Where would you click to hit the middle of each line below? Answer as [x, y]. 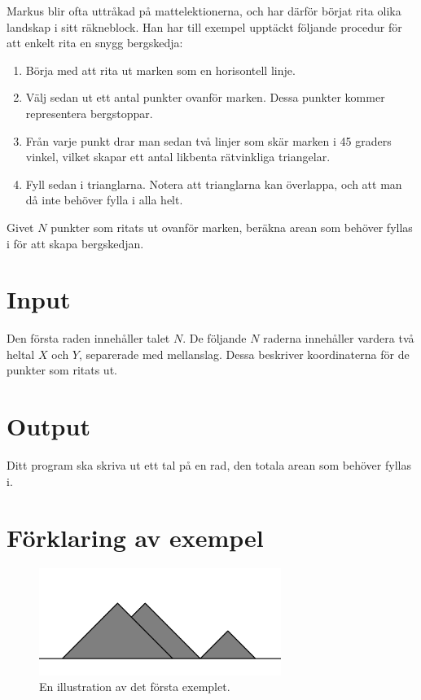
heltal [21, 354]
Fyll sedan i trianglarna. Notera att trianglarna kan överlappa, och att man [214, 184]
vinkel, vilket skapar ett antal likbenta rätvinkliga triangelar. [178, 157]
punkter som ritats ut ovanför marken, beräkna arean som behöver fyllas [232, 227]
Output [48, 426]
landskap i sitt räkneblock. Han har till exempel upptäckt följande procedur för [204, 26]
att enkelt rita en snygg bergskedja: [95, 43]
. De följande [215, 338]
